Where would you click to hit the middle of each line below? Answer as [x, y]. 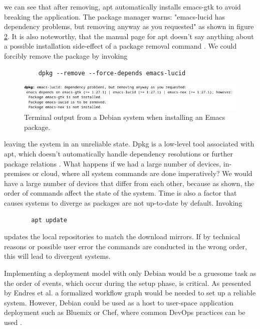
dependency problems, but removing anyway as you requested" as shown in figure [129, 26]
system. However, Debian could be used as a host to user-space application [119, 302]
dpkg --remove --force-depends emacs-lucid [112, 73]
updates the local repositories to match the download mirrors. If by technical [122, 236]
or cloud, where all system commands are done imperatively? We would [142, 173]
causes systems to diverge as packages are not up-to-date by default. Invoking [123, 202]
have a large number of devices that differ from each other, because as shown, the [129, 183]
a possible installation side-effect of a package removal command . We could [120, 46]
